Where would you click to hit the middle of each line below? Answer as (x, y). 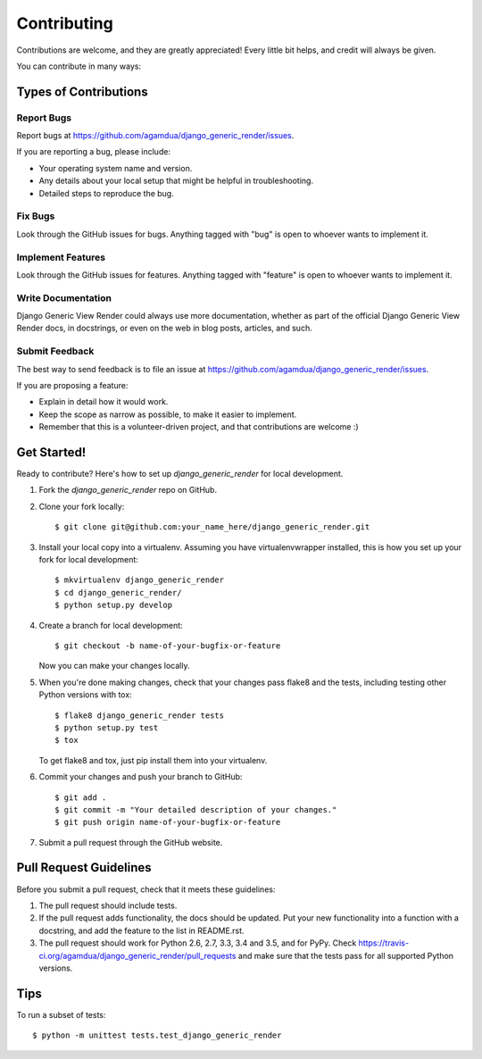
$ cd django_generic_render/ (118, 592)
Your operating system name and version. (116, 168)
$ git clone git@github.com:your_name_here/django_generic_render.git (212, 527)
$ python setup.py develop (114, 605)
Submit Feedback (55, 351)
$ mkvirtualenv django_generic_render (140, 580)
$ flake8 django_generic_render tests (140, 715)
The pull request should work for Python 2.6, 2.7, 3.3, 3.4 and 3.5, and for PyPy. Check (198, 943)
